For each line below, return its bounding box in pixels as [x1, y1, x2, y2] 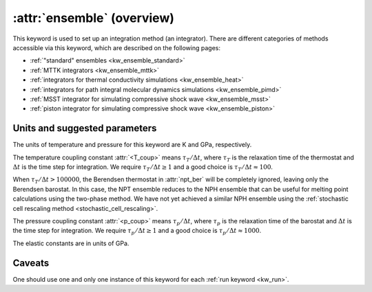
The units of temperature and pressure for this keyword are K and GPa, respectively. [12, 141, 252, 149]
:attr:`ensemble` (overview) [12, 10, 175, 25]
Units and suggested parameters [12, 122, 157, 134]
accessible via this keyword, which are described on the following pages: [12, 43, 220, 52]
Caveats [12, 257, 50, 269]
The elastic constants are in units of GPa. [12, 239, 130, 247]
